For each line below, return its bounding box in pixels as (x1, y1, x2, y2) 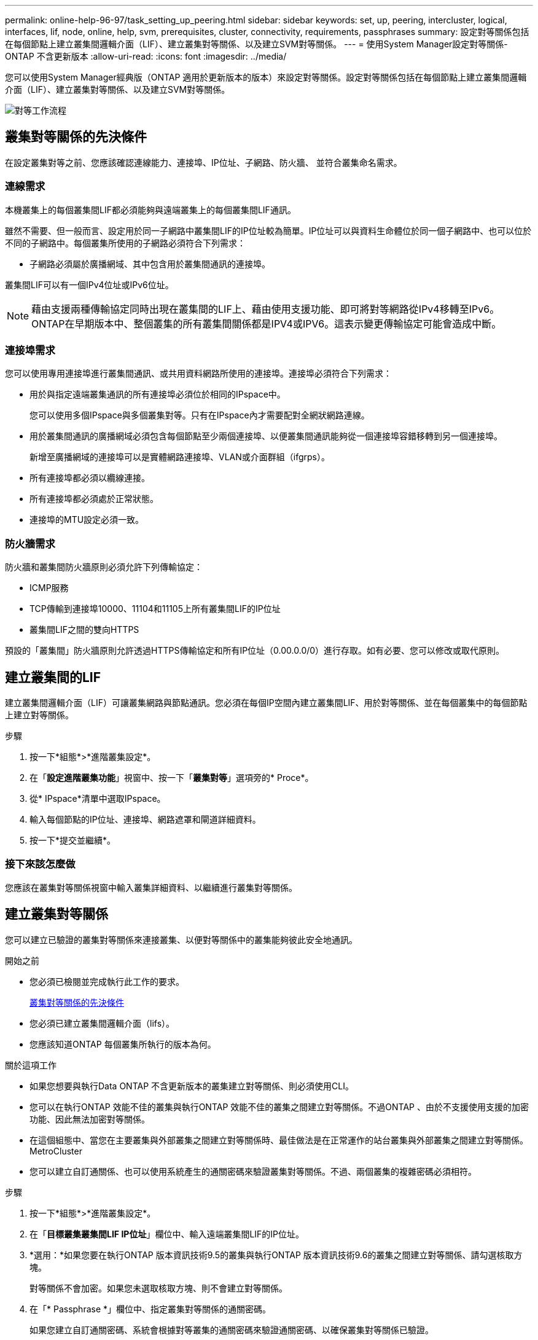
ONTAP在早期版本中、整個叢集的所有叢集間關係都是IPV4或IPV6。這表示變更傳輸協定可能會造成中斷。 (31, 317, 502, 330)
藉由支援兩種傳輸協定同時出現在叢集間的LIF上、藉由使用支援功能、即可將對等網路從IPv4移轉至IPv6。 (31, 302, 500, 315)
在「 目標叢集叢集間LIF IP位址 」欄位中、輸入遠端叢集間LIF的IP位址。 (29, 1228, 305, 1239)
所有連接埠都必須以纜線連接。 (29, 472, 150, 484)
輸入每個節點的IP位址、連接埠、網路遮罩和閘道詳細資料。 (29, 813, 261, 825)
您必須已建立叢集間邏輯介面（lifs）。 (29, 1017, 175, 1029)
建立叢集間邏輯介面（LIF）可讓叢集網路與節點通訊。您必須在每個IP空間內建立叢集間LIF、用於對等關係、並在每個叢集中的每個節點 (5, 697, 528, 708)
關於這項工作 (5, 1059, 57, 1070)
